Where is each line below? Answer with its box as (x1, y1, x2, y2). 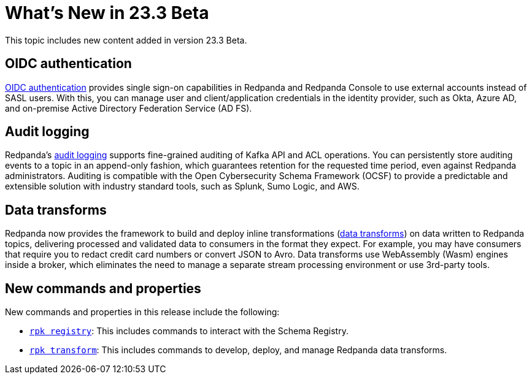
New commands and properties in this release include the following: (5, 307, 280, 318)
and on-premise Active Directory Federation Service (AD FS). (5, 102, 252, 113)
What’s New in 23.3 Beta (5, 2, 209, 23)
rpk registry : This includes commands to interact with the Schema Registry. (29, 326, 349, 337)
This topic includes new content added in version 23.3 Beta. (5, 34, 247, 45)
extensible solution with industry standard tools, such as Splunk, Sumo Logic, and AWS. (5, 181, 360, 192)
